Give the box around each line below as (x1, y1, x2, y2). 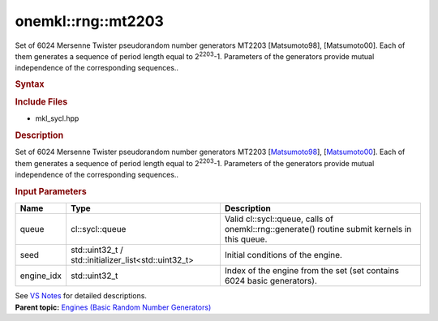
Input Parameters (15, 186, 87, 197)
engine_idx (19, 270, 62, 281)
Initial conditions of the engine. (224, 250, 342, 261)
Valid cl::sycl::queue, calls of (224, 213, 334, 225)
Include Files (15, 96, 68, 107)
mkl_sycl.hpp (35, 113, 79, 123)
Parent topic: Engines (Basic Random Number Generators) (15, 302, 212, 312)
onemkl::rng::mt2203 (15, 12, 164, 30)
